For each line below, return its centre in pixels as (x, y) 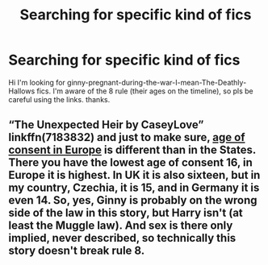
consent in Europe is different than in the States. (132, 150)
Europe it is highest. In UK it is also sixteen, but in (134, 175)
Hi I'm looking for (37, 82)
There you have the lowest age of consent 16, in (130, 163)
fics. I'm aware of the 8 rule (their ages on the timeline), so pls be (144, 91)
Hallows (22, 91)
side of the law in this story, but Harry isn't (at (126, 213)
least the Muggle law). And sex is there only (121, 226)
